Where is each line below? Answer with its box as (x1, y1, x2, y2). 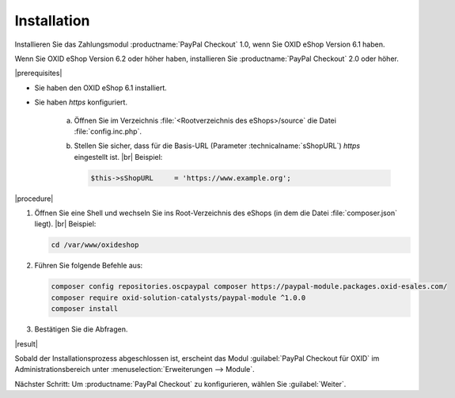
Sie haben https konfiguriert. (34, 97, 128, 107)
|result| (14, 339, 39, 348)
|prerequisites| (14, 68, 63, 78)
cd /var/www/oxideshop (51, 241, 139, 249)
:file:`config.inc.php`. (74, 127, 142, 136)
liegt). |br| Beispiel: (34, 219, 97, 229)
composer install (51, 305, 119, 313)
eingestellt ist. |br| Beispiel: (74, 152, 163, 161)
